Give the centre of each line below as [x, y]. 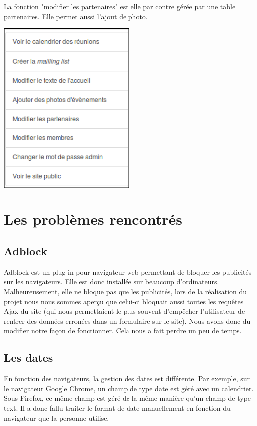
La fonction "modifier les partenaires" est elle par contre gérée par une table [120, 6]
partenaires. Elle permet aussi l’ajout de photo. [76, 16]
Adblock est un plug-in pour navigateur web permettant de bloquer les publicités [128, 272]
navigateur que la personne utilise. [57, 417]
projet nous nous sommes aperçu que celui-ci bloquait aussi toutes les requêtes [124, 301]
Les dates [29, 357]
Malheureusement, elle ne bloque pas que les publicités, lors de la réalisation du [126, 291]
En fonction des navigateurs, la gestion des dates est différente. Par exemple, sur [127, 378]
